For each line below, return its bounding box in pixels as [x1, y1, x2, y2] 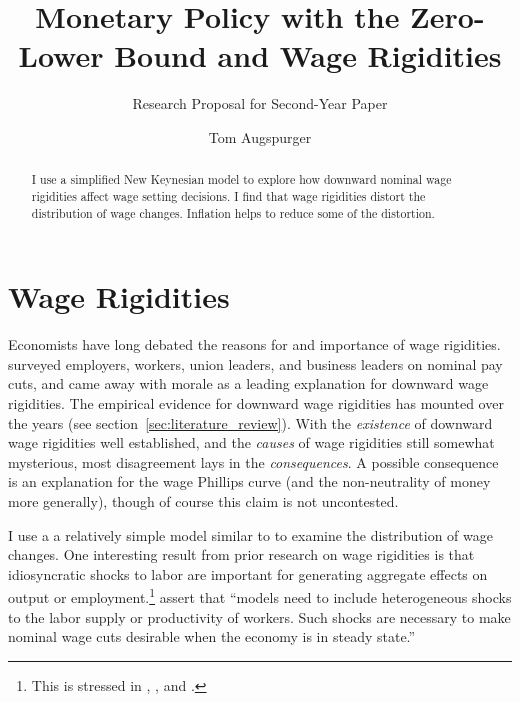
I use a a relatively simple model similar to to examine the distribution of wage [8, 524, 493, 545]
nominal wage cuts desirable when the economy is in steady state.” [8, 626, 416, 647]
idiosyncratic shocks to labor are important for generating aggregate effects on [8, 563, 488, 584]
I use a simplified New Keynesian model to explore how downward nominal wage [31, 171, 452, 188]
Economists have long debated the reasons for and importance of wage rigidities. [8, 334, 501, 355]
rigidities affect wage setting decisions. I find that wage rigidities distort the [31, 187, 426, 204]
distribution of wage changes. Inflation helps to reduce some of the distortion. [31, 204, 435, 221]
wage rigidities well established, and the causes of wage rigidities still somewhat [8, 432, 495, 453]
